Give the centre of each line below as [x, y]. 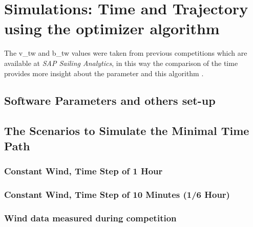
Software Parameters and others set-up [110, 100]
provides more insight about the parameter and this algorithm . [104, 73]
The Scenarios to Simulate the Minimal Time [127, 131]
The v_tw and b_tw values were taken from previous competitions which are [126, 53]
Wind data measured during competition [90, 218]
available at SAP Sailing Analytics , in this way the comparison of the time [121, 63]
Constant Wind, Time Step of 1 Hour [83, 171]
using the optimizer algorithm [112, 28]
